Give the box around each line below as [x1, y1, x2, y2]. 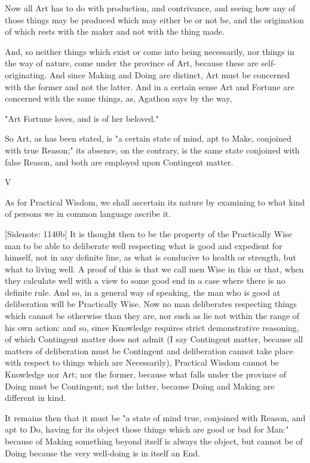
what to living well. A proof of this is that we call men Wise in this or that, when [5, 262, 304, 275]
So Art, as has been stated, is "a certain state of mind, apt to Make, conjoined [5, 132, 291, 145]
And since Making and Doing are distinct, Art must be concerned [49, 68, 290, 81]
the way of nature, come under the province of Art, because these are [5, 57, 259, 69]
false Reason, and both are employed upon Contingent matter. [5, 155, 234, 168]
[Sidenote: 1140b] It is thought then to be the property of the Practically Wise [5, 227, 292, 240]
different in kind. [5, 391, 66, 404]
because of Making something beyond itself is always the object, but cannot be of [5, 435, 303, 447]
